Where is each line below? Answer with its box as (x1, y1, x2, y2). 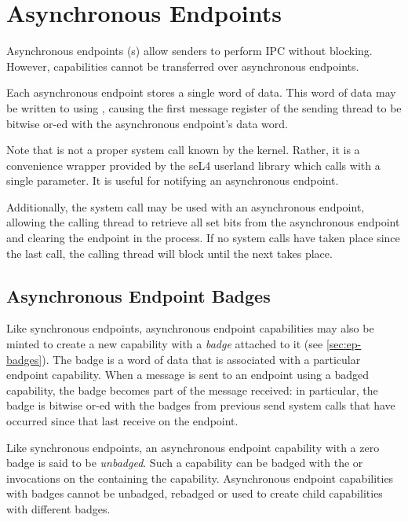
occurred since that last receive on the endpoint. (6, 413, 239, 429)
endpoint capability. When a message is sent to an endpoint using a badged (6, 366, 370, 383)
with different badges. (6, 500, 111, 516)
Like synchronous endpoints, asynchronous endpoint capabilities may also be (6, 320, 374, 336)
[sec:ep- (326, 336, 362, 352)
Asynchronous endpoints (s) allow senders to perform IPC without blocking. (6, 42, 373, 59)
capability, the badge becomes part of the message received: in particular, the (6, 381, 378, 398)
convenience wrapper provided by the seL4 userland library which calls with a (6, 156, 381, 173)
